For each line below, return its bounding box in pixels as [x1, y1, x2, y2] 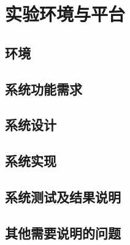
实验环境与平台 [5, 1, 126, 26]
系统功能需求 [5, 79, 82, 98]
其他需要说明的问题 [5, 223, 121, 242]
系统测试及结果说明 [5, 187, 121, 206]
